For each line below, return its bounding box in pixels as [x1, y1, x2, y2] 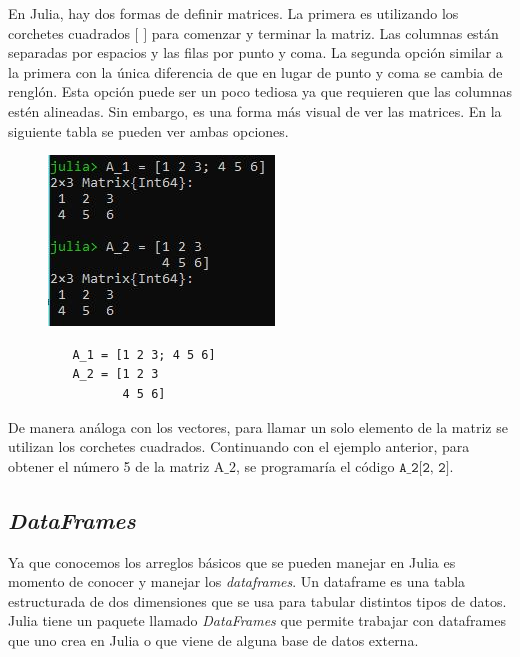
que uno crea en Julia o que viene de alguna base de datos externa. [8, 629, 419, 650]
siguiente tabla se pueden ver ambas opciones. [8, 120, 289, 141]
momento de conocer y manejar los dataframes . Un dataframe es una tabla [8, 571, 466, 592]
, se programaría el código [236, 455, 395, 476]
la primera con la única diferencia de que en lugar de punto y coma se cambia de [8, 61, 503, 82]
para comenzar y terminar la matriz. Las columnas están [151, 22, 499, 43]
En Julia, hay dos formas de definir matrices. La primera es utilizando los [8, 3, 459, 23]
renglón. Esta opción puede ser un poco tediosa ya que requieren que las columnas [8, 81, 512, 102]
